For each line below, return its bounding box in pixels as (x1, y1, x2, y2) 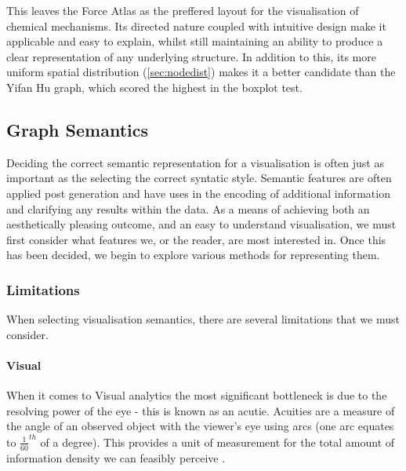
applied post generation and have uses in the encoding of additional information (6, 184, 390, 201)
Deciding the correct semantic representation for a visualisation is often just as (6, 154, 384, 170)
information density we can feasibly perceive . (6, 449, 226, 466)
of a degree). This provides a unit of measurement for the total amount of (40, 433, 395, 450)
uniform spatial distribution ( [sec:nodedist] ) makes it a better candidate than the (6, 64, 396, 80)
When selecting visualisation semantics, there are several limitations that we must (6, 311, 400, 327)
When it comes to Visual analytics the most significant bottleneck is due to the (6, 387, 387, 403)
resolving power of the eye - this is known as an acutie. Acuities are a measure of (6, 402, 395, 418)
